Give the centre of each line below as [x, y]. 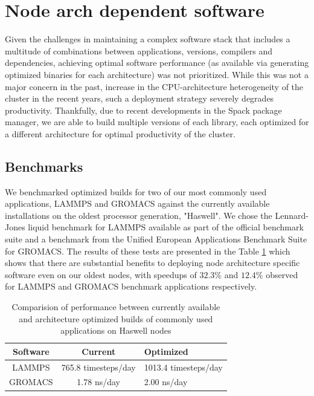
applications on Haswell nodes [116, 330]
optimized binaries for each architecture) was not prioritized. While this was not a [157, 74]
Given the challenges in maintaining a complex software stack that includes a [148, 39]
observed [282, 274]
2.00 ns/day [166, 382]
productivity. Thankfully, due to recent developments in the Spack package [143, 110]
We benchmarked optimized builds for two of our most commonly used [136, 191]
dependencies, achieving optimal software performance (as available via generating [157, 63]
